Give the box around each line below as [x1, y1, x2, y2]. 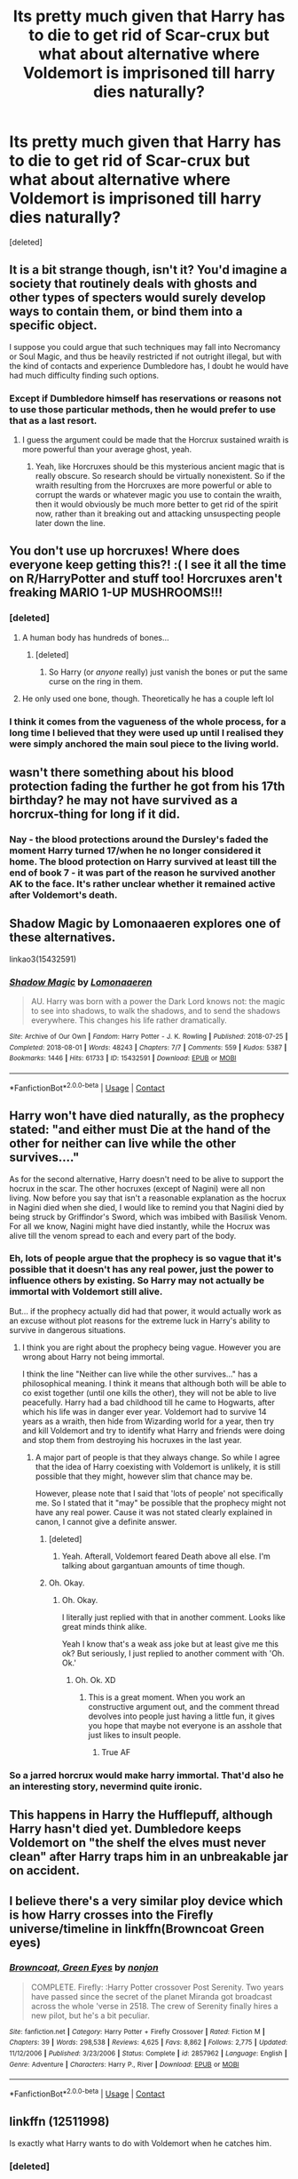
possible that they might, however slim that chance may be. [35, 1471, 253, 1481]
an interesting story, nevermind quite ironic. [9, 1780, 202, 1792]
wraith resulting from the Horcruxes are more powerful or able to [35, 480, 272, 491]
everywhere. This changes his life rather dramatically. [30, 1015, 228, 1026]
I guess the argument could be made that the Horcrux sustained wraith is [21, 435, 289, 445]
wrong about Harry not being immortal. [21, 1351, 165, 1361]
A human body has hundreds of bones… [21, 632, 170, 643]
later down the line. [35, 518, 106, 529]
